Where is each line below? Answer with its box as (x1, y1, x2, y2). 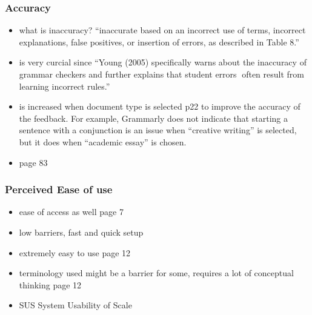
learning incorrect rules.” (19, 79, 110, 92)
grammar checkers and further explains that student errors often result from (19, 68, 304, 80)
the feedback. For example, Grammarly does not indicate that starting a (19, 111, 288, 124)
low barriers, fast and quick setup (19, 225, 144, 238)
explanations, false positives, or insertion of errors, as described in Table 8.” (19, 35, 299, 48)
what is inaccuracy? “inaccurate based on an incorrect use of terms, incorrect (19, 24, 306, 36)
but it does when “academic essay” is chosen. (19, 135, 187, 148)
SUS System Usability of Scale (19, 299, 132, 311)
